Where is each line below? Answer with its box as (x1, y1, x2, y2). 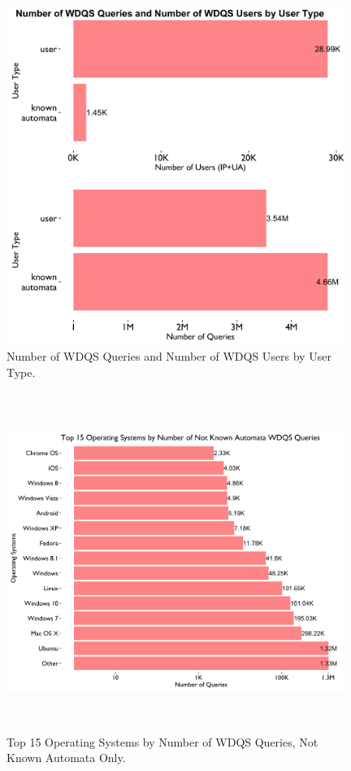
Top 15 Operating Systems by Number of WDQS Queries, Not (6, 733, 318, 750)
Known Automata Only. (6, 749, 126, 766)
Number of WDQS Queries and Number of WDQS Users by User (6, 348, 331, 365)
